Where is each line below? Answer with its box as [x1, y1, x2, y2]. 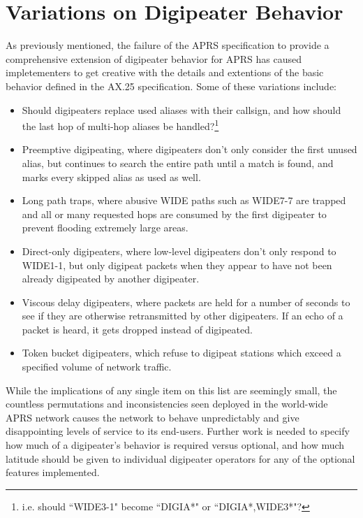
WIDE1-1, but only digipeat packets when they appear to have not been [22, 257, 332, 272]
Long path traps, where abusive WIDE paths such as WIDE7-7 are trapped [22, 193, 346, 208]
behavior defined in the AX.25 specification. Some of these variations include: [6, 78, 336, 93]
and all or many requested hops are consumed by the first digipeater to [22, 206, 327, 221]
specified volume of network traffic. [22, 359, 172, 374]
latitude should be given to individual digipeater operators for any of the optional [6, 451, 355, 466]
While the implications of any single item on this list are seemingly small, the [6, 382, 337, 397]
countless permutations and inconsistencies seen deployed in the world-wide [6, 396, 328, 411]
